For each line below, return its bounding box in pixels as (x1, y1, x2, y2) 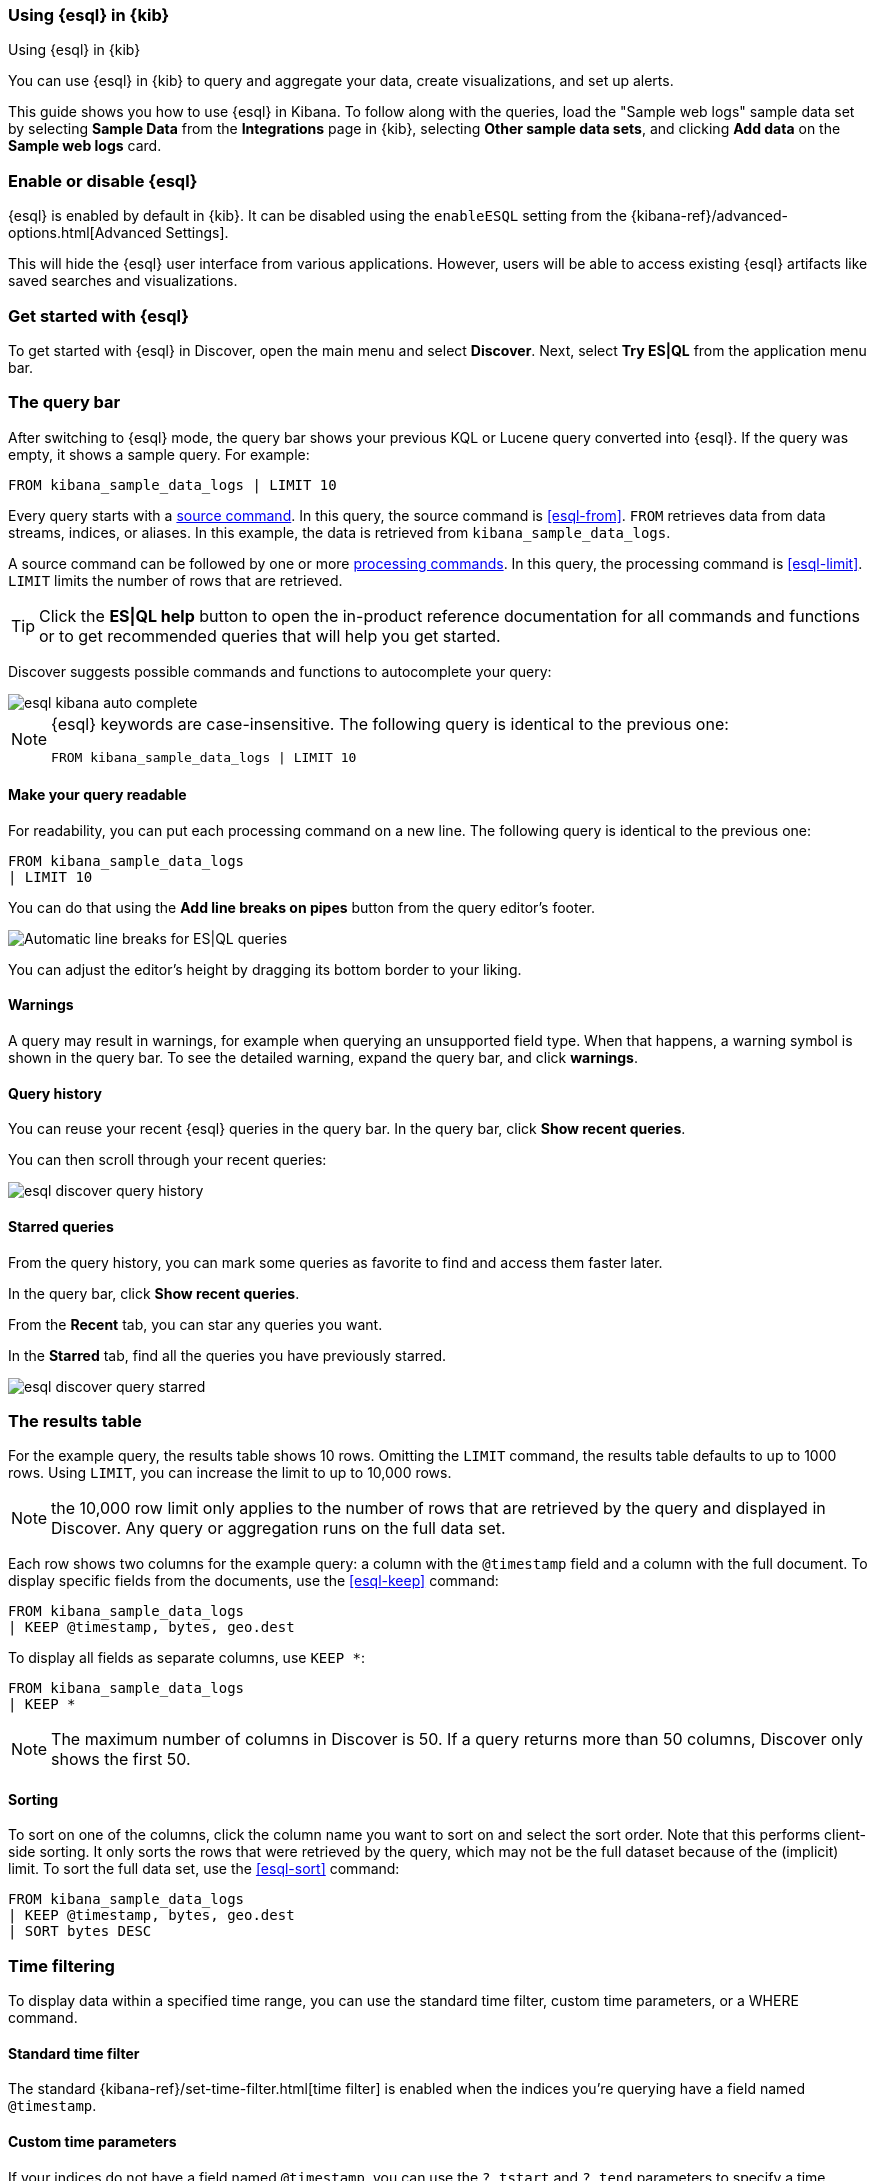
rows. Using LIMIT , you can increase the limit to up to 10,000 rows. (8, 1464, 452, 1482)
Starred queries (8, 1217, 114, 1235)
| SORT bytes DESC (8, 1923, 152, 1940)
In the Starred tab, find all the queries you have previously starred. (8, 1346, 447, 1364)
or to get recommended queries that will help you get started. (39, 625, 501, 646)
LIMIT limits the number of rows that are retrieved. (8, 571, 343, 589)
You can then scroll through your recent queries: (8, 1151, 327, 1169)
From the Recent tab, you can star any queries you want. (8, 1315, 383, 1333)
